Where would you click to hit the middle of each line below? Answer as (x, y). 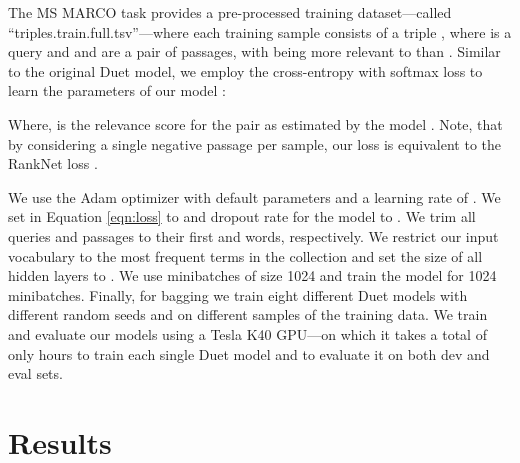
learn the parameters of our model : (117, 90)
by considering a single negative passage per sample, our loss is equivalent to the (255, 143)
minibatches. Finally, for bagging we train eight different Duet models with (238, 294)
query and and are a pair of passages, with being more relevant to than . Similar (254, 51)
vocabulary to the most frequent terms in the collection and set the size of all (245, 255)
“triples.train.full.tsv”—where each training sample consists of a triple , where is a (260, 31)
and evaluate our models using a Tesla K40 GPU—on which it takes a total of (247, 333)
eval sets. (35, 373)
